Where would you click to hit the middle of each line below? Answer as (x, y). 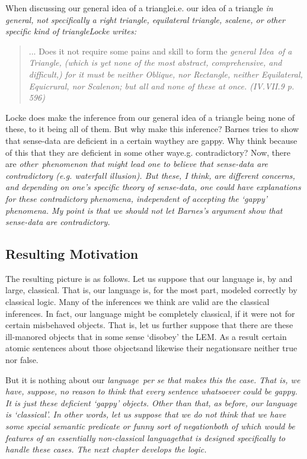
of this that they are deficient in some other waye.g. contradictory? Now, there (148, 152)
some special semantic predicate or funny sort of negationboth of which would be (150, 426)
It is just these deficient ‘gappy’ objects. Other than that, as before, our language (151, 402)
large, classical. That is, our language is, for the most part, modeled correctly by (151, 290)
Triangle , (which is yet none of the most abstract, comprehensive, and (155, 62)
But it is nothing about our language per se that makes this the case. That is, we (153, 379)
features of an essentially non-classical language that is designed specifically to (145, 437)
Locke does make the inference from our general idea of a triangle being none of (150, 117)
